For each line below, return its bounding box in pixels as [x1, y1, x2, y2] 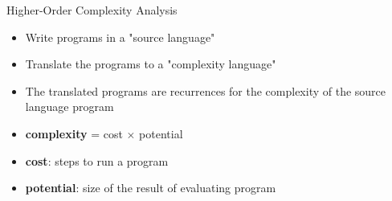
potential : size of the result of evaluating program [25, 179, 276, 196]
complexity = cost [25, 125, 123, 142]
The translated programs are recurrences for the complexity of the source [25, 82, 386, 99]
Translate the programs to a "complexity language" [25, 55, 276, 72]
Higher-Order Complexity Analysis [6, 2, 178, 18]
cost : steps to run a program [25, 152, 169, 169]
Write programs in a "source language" [25, 28, 215, 45]
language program [25, 98, 114, 115]
